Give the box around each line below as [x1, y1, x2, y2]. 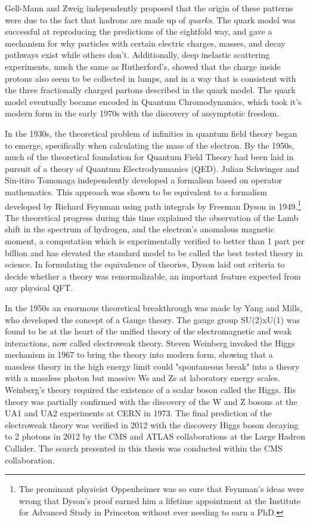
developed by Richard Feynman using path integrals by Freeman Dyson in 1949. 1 [5, 198, 302, 212]
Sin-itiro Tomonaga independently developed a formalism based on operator [5, 174, 283, 186]
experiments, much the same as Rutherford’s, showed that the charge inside [5, 60, 281, 72]
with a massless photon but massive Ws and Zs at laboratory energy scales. [5, 371, 280, 384]
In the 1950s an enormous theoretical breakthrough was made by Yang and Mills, [5, 301, 303, 314]
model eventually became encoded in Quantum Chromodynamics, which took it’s [5, 95, 302, 108]
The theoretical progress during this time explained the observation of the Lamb [5, 211, 299, 223]
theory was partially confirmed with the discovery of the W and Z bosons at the [5, 395, 297, 407]
